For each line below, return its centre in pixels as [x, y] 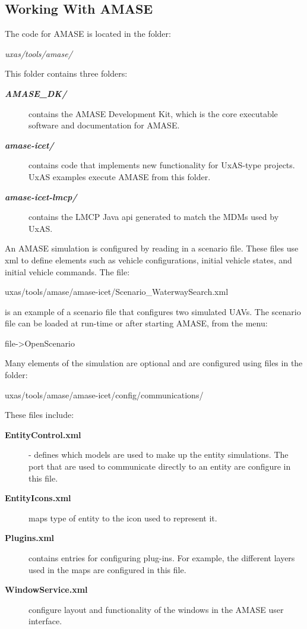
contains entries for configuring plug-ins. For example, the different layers [162, 558]
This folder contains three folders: [66, 73]
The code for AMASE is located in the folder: [88, 34]
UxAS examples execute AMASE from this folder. [120, 176]
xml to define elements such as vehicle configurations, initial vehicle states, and [148, 260]
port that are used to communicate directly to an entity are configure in [160, 466]
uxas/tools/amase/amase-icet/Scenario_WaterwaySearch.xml [117, 292]
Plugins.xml [30, 538]
